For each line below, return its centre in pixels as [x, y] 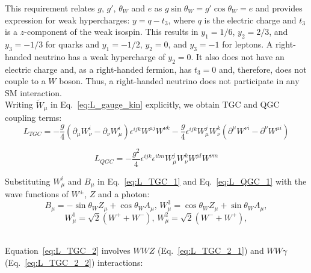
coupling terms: [33, 118]
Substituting [28, 181]
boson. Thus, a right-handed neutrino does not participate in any [179, 81]
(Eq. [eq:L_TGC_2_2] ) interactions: [74, 262]
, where [181, 20]
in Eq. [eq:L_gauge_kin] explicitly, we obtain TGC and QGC [165, 104]
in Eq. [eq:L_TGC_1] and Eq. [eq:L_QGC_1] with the [202, 181]
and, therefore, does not [263, 69]
